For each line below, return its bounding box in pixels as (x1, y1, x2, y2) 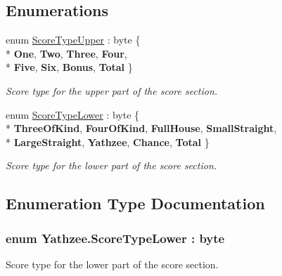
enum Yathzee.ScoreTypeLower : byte (6, 229, 225, 247)
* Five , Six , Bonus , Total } (6, 60, 133, 74)
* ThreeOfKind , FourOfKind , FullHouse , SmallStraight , (6, 121, 277, 136)
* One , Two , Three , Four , (6, 46, 127, 60)
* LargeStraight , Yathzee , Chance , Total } (6, 134, 210, 149)
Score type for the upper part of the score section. (6, 83, 218, 98)
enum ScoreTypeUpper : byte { (6, 32, 141, 47)
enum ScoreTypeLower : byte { (6, 107, 140, 121)
